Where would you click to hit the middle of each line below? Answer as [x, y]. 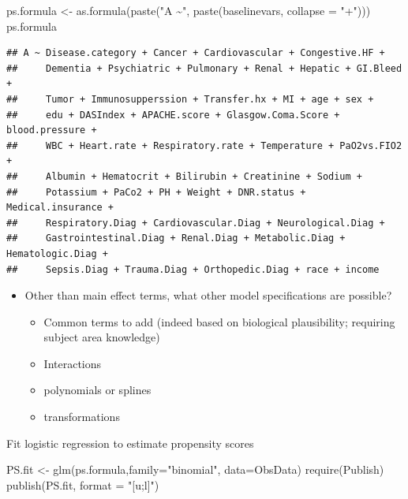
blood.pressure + [52, 130]
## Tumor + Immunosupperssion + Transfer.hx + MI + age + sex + [190, 99]
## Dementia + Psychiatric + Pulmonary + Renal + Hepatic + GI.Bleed [204, 68]
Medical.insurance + [60, 208]
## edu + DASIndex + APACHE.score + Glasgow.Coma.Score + [173, 115]
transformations [82, 417]
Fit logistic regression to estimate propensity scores [130, 443]
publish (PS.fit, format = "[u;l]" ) [83, 484]
